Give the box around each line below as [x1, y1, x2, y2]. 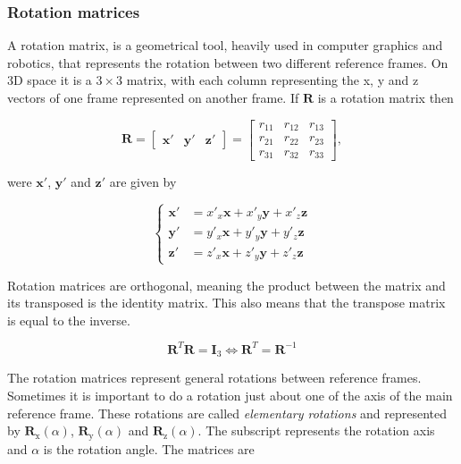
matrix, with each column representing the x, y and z [126, 71, 419, 89]
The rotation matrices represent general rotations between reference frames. [7, 368, 422, 387]
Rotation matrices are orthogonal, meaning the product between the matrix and [7, 275, 446, 294]
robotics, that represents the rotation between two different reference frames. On [7, 53, 448, 72]
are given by [109, 173, 177, 191]
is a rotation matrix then [317, 89, 454, 106]
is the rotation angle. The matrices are [43, 439, 255, 458]
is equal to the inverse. [7, 310, 130, 329]
